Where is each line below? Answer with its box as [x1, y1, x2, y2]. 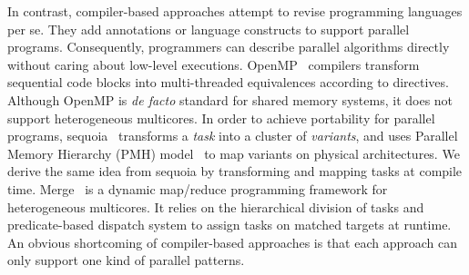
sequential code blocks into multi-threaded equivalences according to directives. [7, 73, 449, 92]
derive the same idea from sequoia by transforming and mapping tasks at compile [7, 162, 463, 181]
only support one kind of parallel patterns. [7, 250, 245, 270]
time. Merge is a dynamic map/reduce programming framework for [7, 179, 388, 198]
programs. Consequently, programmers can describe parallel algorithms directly [7, 37, 450, 56]
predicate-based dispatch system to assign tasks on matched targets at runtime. [7, 215, 452, 234]
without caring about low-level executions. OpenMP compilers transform [7, 54, 420, 74]
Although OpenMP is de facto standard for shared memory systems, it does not [7, 90, 454, 109]
